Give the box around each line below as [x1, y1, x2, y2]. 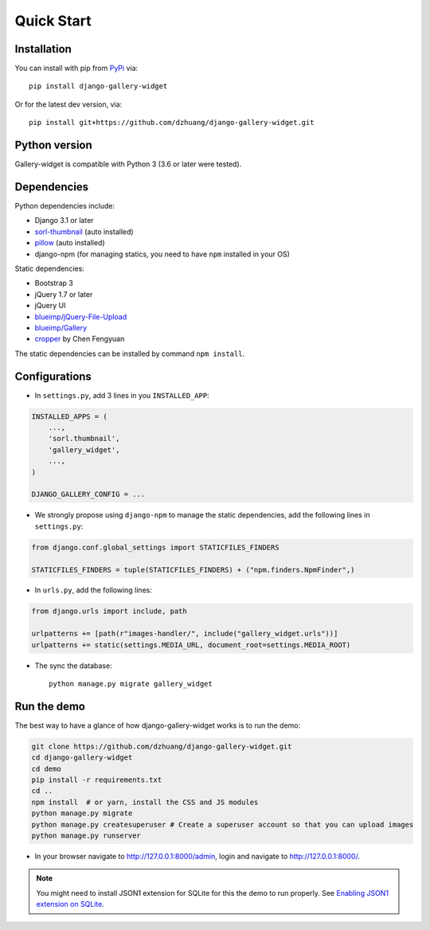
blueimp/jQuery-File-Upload [34, 311, 127, 322]
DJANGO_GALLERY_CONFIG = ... [31, 490, 146, 499]
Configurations [14, 369, 92, 383]
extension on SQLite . [36, 900, 105, 909]
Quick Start [14, 12, 92, 29]
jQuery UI [34, 301, 67, 311]
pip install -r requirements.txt [31, 776, 162, 784]
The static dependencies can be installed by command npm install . [14, 349, 245, 358]
